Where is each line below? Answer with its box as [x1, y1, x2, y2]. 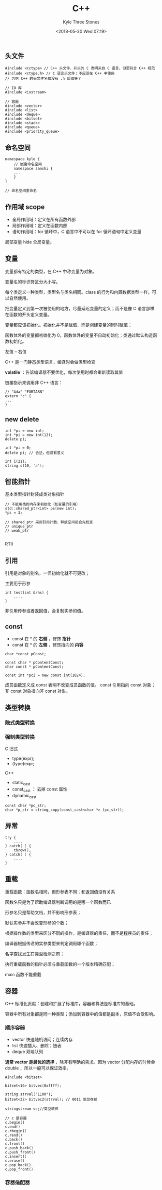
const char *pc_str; [5, 803, 47, 808]
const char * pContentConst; [5, 660, 64, 665]
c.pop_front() [5, 1167, 34, 1172]
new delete [5, 415, 40, 423]
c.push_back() [5, 1145, 34, 1150]
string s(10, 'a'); [5, 463, 44, 468]
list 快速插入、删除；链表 [12, 1042, 62, 1048]
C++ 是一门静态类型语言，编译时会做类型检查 [5, 359, 96, 365]
